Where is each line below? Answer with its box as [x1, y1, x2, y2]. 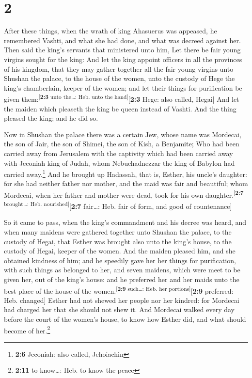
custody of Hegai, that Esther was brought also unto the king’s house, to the [4, 236, 232, 246]
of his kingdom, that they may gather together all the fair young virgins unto [4, 63, 234, 74]
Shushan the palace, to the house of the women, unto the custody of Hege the [4, 73, 235, 83]
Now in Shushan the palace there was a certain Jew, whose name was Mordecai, [4, 129, 241, 139]
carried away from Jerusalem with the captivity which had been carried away [4, 148, 233, 158]
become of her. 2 [4, 324, 50, 335]
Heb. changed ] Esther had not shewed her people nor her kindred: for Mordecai [4, 295, 239, 305]
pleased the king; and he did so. [4, 113, 98, 123]
